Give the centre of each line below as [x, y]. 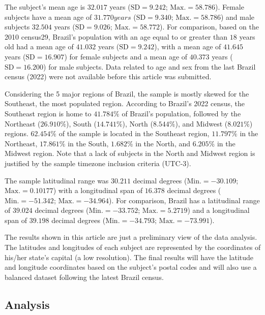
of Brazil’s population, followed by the [181, 113]
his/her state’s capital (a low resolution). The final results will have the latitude [129, 257]
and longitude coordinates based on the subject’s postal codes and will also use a [131, 267]
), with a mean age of [188, 46]
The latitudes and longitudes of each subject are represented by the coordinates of [133, 247]
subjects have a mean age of [48, 17]
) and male [238, 17]
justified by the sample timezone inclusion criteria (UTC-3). [98, 163]
